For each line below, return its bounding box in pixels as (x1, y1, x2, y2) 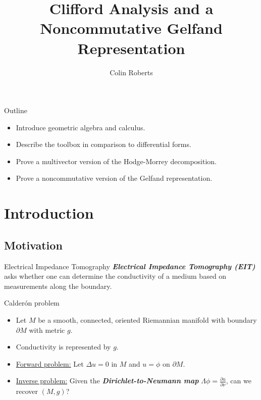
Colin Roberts (110, 67, 153, 77)
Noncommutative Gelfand (40, 18, 223, 38)
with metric (29, 324, 65, 335)
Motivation (4, 237, 63, 253)
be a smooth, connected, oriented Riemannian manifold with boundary (38, 315, 257, 325)
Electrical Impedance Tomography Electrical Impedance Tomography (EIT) (4, 261, 255, 271)
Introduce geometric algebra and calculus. (16, 122, 145, 132)
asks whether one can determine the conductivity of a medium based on (4, 271, 227, 281)
